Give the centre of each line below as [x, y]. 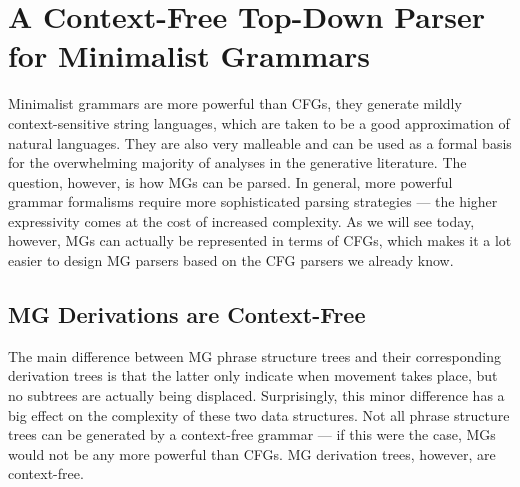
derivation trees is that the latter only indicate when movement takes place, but [253, 375]
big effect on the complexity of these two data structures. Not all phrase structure [259, 414]
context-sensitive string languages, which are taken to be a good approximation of [259, 122]
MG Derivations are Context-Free [187, 314]
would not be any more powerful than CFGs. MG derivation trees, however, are [252, 453]
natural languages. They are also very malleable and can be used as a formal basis [260, 142]
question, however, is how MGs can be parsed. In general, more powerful [230, 181]
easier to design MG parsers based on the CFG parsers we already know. [231, 260]
